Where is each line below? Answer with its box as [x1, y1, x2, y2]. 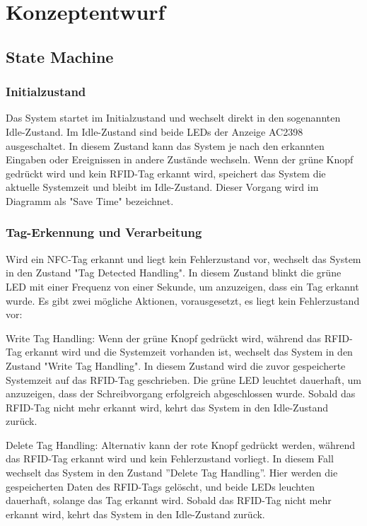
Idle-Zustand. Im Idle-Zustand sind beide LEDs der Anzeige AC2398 [6, 124, 303, 139]
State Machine [6, 45, 114, 67]
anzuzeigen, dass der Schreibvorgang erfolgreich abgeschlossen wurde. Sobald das [6, 386, 356, 401]
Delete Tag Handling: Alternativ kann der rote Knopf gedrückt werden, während [6, 437, 355, 452]
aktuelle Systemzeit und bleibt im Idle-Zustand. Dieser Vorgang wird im [6, 180, 319, 194]
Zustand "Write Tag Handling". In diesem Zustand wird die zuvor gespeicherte [6, 358, 346, 373]
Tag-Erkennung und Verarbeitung [6, 223, 202, 241]
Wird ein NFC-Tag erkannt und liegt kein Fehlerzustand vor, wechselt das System [6, 251, 361, 266]
